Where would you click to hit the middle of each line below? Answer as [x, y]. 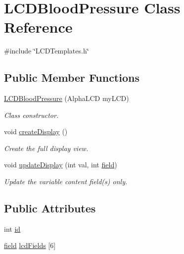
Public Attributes [50, 208]
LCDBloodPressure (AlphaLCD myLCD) [67, 98]
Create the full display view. [46, 148]
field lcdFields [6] [30, 245]
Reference [38, 27]
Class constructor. [31, 115]
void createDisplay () [36, 131]
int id [12, 229]
